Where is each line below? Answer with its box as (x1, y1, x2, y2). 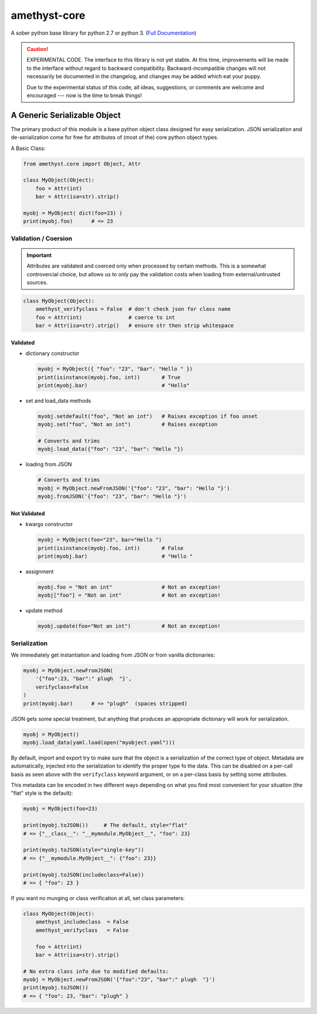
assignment (25, 568, 54, 575)
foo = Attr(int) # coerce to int (35, 314, 176, 320)
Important (26, 252, 52, 259)
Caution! (26, 45, 49, 52)
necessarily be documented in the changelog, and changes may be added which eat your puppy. (26, 73, 261, 80)
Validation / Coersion (11, 234, 73, 242)
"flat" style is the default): (11, 789, 73, 797)
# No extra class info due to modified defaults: (23, 968, 169, 975)
